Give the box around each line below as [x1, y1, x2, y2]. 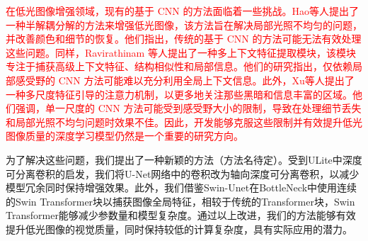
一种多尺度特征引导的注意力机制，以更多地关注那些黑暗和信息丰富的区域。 [6, 86, 352, 101]
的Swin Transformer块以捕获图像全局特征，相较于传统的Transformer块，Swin [6, 194, 355, 208]
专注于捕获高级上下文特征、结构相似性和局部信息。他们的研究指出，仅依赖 [6, 59, 352, 74]
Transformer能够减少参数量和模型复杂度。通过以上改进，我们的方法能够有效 [6, 208, 356, 223]
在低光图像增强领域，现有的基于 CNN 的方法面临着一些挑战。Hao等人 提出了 [6, 4, 359, 18]
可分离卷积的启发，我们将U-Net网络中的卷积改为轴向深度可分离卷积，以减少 [6, 166, 360, 181]
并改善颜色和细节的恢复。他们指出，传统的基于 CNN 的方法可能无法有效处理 [6, 31, 362, 46]
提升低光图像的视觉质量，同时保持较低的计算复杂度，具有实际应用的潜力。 [6, 221, 352, 236]
